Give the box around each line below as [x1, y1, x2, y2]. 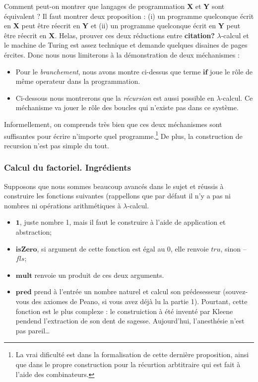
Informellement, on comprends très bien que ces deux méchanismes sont [4, 119, 222, 129]
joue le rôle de [210, 66, 253, 76]
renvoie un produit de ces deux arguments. [34, 269, 164, 280]
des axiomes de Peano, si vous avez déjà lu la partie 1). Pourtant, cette [31, 296, 248, 306]
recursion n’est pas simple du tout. [4, 140, 109, 150]
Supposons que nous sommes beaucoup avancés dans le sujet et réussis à [4, 181, 224, 191]
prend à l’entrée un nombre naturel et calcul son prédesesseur [34, 286, 221, 297]
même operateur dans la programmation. [15, 76, 140, 86]
